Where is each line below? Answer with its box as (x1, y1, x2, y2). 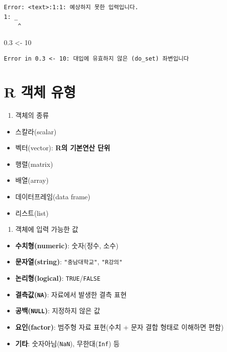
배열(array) (15, 175, 49, 185)
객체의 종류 (15, 110, 49, 120)
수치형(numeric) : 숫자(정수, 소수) (15, 240, 119, 250)
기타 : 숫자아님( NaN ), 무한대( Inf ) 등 (15, 338, 120, 348)
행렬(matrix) (15, 159, 53, 169)
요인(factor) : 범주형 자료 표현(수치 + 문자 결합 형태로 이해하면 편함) (15, 322, 224, 332)
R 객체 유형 (4, 82, 76, 102)
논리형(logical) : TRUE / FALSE (15, 273, 101, 283)
